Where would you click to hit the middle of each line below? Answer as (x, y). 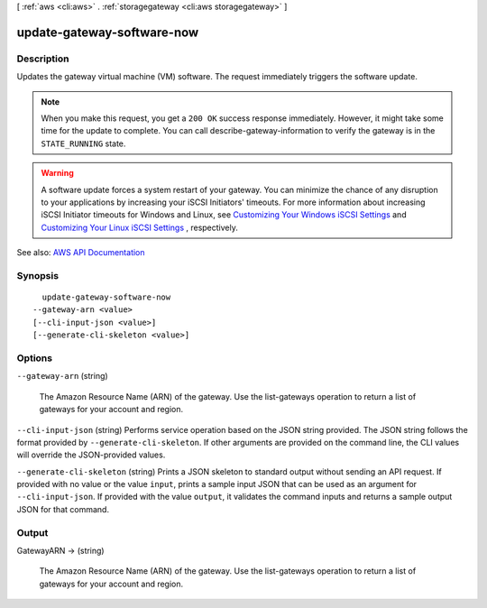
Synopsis (37, 275)
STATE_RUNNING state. (83, 143)
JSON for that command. (63, 509)
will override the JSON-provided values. (91, 455)
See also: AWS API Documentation (81, 253)
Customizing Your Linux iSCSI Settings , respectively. (139, 227)
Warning (57, 173)
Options (35, 358)
